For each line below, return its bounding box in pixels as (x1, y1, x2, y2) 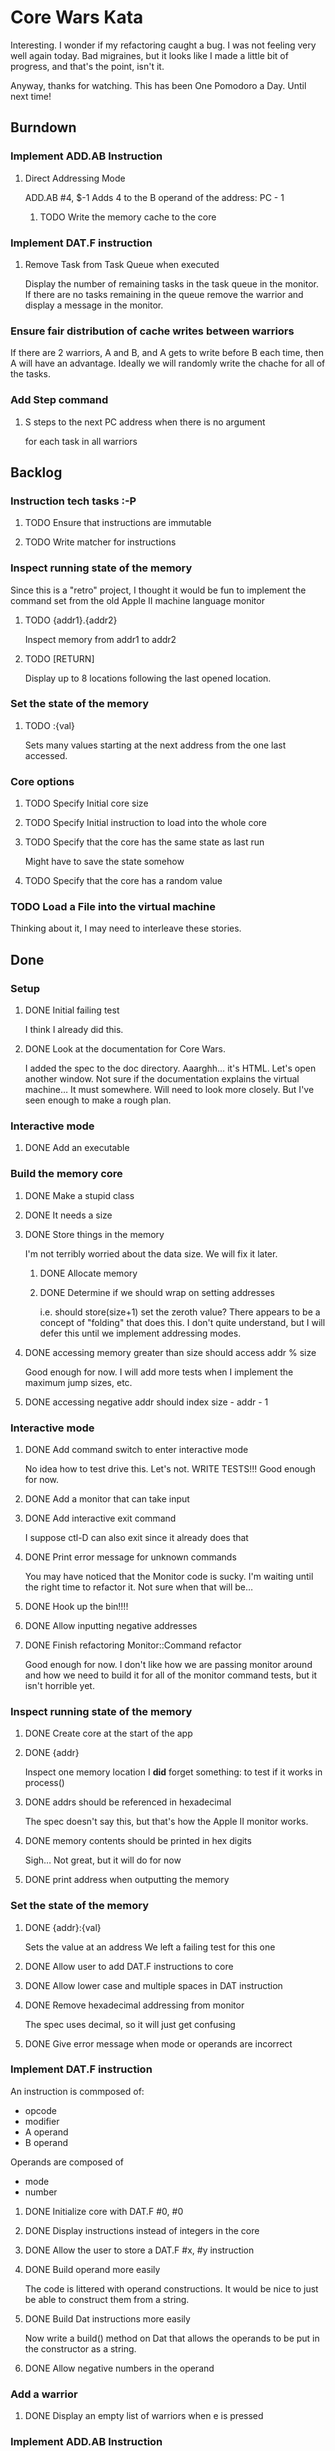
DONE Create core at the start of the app (24, 1727, 193, 1740)
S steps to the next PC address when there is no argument (24, 416, 266, 428)
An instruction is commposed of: (10, 2085, 145, 2097)
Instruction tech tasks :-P (10, 494, 137, 508)
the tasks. (10, 368, 51, 380)
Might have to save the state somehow (24, 856, 185, 868)
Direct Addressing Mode (24, 172, 126, 184)
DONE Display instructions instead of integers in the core (24, 2224, 260, 2236)
